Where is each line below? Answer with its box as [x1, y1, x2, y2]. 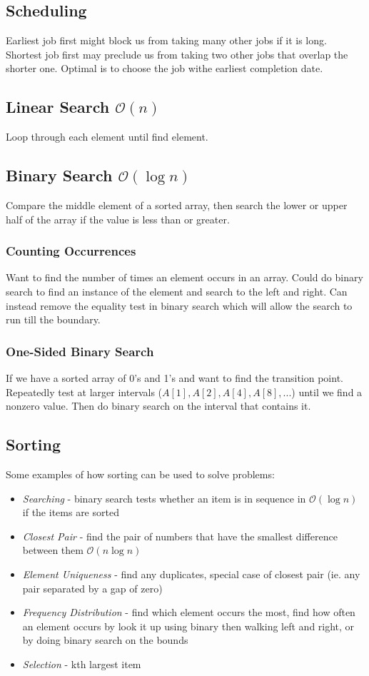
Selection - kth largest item [22, 656, 141, 671]
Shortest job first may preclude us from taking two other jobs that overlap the [6, 46, 348, 61]
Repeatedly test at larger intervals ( [6, 384, 163, 399]
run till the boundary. [6, 312, 101, 327]
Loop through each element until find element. [6, 129, 208, 144]
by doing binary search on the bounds [22, 632, 188, 647]
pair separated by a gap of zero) [22, 580, 163, 595]
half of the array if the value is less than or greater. [6, 211, 230, 226]
